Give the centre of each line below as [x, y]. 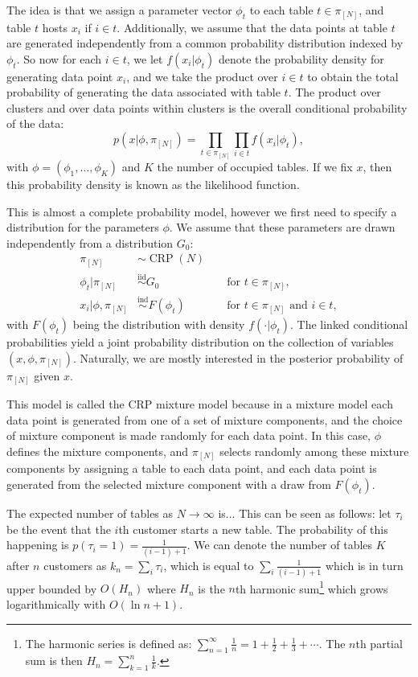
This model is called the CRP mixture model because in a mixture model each [200, 404]
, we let [145, 58]
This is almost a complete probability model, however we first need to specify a [202, 211]
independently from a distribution [90, 242]
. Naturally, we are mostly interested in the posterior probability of [238, 357]
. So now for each [59, 58]
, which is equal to [209, 565]
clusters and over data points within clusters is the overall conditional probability [207, 107]
